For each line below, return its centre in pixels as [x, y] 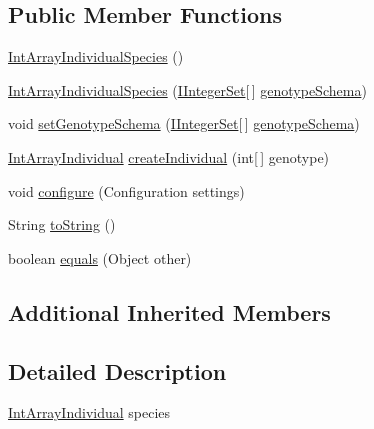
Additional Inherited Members [169, 311]
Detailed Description [117, 370]
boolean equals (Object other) [100, 257]
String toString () [62, 224]
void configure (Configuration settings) [126, 190]
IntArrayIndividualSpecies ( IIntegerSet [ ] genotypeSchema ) [187, 89]
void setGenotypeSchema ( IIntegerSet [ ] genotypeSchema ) [184, 123]
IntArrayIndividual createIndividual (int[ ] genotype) [169, 156]
